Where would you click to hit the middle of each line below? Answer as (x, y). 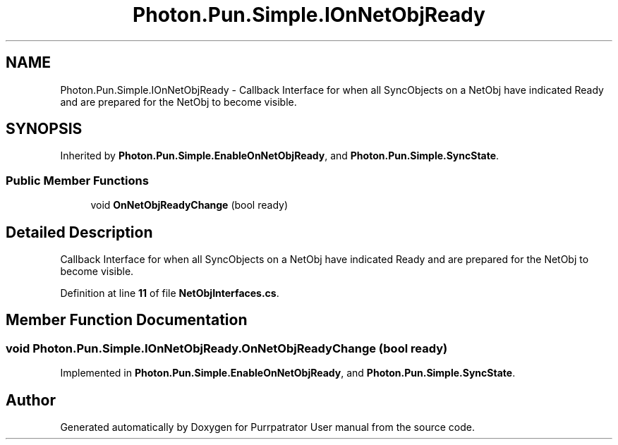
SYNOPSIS (44, 129)
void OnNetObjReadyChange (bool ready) (189, 205)
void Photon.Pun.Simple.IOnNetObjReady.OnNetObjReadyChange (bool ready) (227, 348)
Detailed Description (79, 232)
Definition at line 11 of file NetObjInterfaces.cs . (170, 293)
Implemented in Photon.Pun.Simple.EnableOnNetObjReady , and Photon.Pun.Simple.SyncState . (288, 373)
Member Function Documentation (127, 320)
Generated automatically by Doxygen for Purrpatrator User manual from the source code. (267, 427)
